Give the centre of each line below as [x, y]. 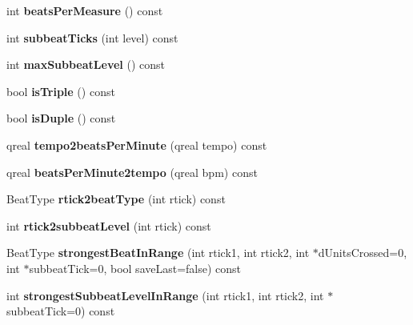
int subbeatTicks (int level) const [92, 37]
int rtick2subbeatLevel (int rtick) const [109, 225]
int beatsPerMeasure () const [85, 10]
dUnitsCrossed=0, [363, 253]
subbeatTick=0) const [61, 311]
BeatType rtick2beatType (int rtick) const [116, 199]
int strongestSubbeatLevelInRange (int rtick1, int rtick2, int [165, 295]
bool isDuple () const [61, 118]
